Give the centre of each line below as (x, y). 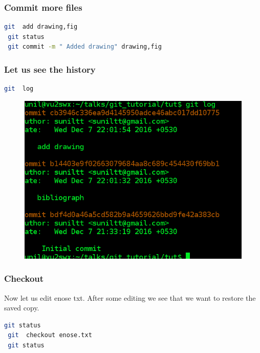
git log (19, 89)
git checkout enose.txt (50, 335)
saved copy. (22, 308)
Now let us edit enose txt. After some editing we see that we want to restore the (130, 297)
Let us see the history (50, 69)
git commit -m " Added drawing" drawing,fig (85, 47)
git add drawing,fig (41, 27)
